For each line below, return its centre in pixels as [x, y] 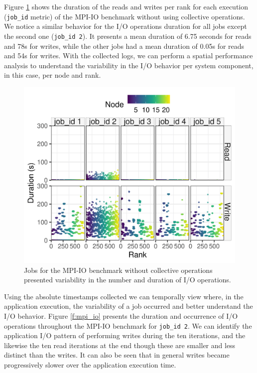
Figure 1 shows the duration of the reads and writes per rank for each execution [126, 6]
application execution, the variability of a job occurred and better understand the [128, 306]
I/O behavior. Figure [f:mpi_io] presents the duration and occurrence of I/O [121, 316]
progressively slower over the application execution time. [90, 365]
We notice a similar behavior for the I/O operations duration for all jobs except [126, 26]
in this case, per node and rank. [53, 75]
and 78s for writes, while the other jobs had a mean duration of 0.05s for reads [124, 46]
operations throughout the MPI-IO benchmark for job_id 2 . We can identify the [128, 325]
